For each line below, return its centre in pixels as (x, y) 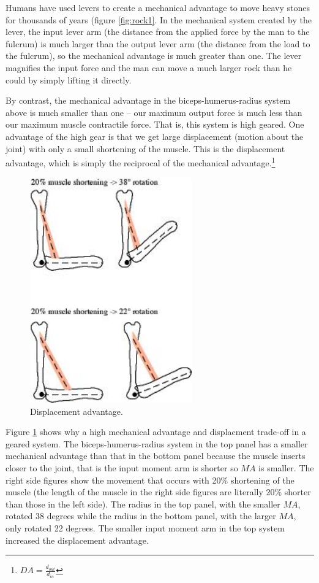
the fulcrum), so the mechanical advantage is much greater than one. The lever (154, 56)
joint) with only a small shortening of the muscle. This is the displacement (145, 148)
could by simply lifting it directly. (69, 79)
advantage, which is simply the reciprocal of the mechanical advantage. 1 (141, 162)
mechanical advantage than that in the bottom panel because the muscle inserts (156, 456)
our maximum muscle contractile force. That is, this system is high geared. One (155, 124)
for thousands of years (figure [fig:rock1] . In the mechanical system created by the (159, 19)
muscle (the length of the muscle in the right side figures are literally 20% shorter (158, 492)
